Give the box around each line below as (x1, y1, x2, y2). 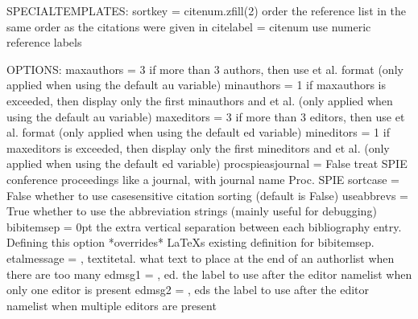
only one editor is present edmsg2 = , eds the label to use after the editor (6, 281, 370, 298)
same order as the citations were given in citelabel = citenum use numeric (6, 18, 371, 35)
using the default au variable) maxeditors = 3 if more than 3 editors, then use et (6, 108, 405, 125)
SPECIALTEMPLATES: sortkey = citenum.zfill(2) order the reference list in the (6, 2, 407, 18)
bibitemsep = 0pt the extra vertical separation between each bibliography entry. (6, 218, 402, 235)
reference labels (6, 34, 82, 51)
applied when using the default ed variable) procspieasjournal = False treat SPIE (6, 155, 408, 172)
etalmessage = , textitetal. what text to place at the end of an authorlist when (6, 249, 395, 266)
